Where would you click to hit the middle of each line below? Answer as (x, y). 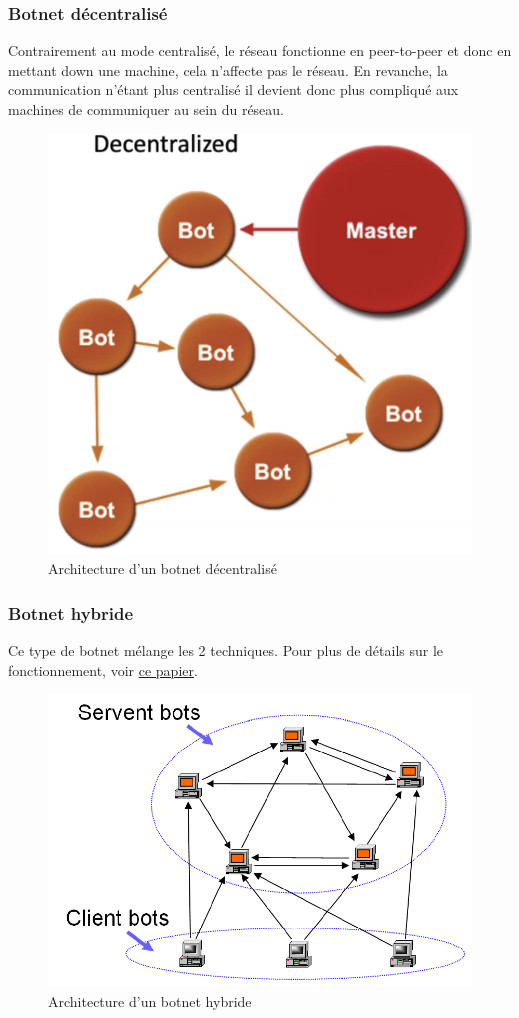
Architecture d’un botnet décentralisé (162, 568)
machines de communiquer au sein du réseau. (146, 109)
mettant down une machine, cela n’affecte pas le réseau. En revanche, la (228, 69)
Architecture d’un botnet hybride (150, 1000)
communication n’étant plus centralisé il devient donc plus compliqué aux (233, 89)
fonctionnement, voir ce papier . (103, 669)
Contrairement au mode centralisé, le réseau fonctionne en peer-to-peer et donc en (260, 50)
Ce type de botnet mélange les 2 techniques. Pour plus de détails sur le (226, 650)
